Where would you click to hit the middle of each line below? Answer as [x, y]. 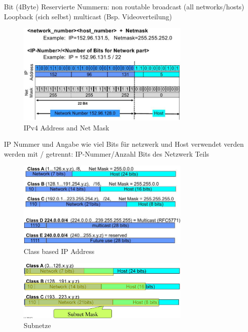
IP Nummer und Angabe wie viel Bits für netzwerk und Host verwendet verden [124, 144]
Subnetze [37, 325]
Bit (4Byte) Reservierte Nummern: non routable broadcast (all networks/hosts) [124, 6]
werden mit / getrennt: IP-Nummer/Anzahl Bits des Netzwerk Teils [107, 153]
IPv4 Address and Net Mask [67, 127]
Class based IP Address [59, 251]
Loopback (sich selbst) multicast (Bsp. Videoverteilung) [88, 16]
